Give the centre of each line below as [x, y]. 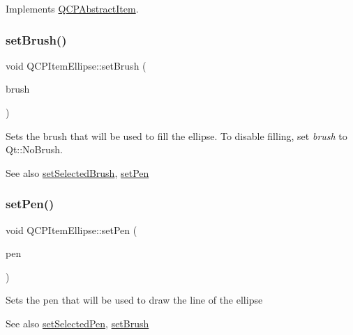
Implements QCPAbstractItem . [72, 8]
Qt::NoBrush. [34, 149]
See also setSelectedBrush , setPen [77, 172]
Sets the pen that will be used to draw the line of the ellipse [134, 300]
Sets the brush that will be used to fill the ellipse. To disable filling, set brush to [176, 135]
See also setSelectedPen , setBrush [77, 323]
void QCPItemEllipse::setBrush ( [76, 65]
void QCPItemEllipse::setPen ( [72, 229]
